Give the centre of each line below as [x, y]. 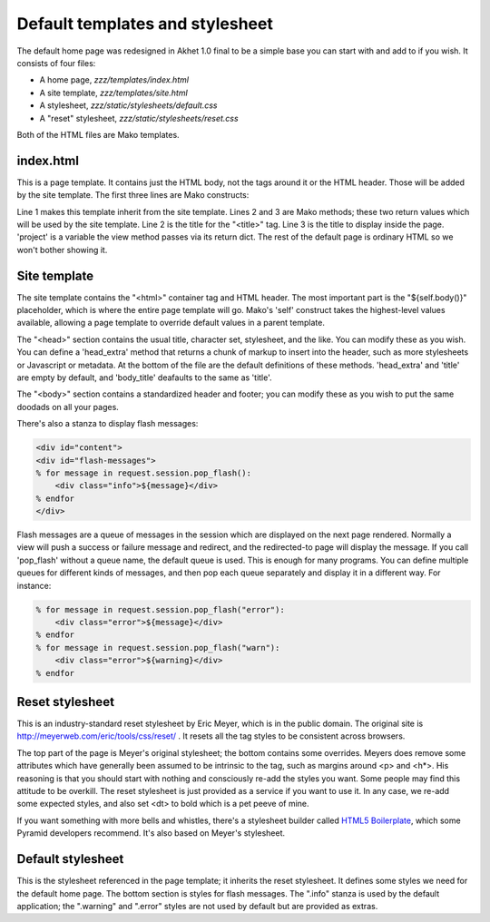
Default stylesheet [70, 859]
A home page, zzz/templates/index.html [114, 80]
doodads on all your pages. [68, 407]
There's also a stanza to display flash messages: [108, 424]
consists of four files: [56, 63]
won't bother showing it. [62, 250]
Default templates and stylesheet [145, 24]
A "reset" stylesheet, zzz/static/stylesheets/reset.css [139, 118]
